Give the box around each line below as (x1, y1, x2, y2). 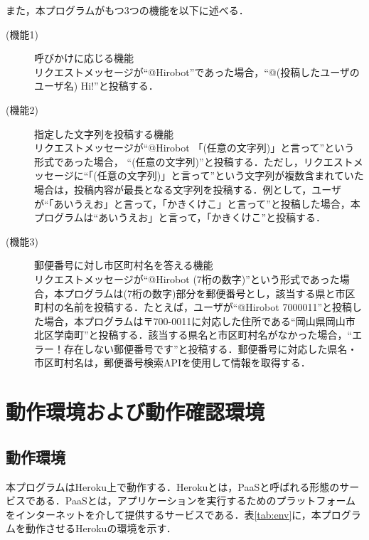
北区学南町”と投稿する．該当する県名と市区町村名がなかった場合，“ (34, 327, 353, 342)
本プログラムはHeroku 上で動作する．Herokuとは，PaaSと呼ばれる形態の (6, 479, 340, 494)
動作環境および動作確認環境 (6, 397, 265, 426)
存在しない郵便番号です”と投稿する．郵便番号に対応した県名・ (63, 341, 358, 356)
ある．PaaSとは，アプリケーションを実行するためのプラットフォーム (35, 493, 356, 508)
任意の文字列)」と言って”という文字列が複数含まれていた (97, 168, 364, 183)
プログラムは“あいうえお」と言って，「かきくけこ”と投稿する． (34, 210, 326, 225)
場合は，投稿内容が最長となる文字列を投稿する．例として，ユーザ (34, 181, 341, 196)
